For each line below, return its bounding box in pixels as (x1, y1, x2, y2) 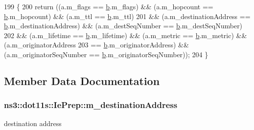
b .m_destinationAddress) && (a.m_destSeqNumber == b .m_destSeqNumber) (4, 21, 243, 31)
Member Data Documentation (4, 73, 160, 88)
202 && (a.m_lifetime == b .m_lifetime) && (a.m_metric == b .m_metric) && (4, 30, 247, 40)
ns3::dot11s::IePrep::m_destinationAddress (4, 99, 178, 111)
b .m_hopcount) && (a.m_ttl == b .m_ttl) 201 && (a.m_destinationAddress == (4, 11, 251, 21)
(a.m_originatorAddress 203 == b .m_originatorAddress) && (4, 40, 189, 50)
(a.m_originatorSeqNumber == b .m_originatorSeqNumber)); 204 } (4, 49, 208, 59)
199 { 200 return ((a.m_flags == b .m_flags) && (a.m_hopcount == (4, 1, 213, 11)
